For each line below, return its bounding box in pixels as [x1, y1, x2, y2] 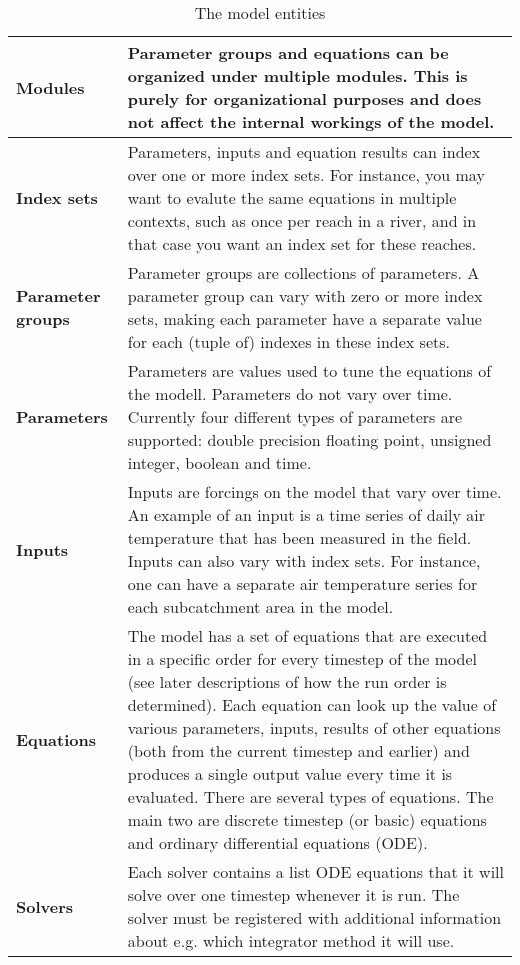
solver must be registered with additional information [127, 906, 502, 929]
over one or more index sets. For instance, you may [127, 163, 485, 186]
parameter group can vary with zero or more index [127, 284, 483, 307]
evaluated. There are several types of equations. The [127, 785, 494, 808]
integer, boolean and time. [127, 451, 312, 474]
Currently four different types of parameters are [127, 405, 463, 428]
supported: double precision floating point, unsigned [127, 428, 492, 451]
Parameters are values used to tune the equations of [127, 359, 492, 382]
